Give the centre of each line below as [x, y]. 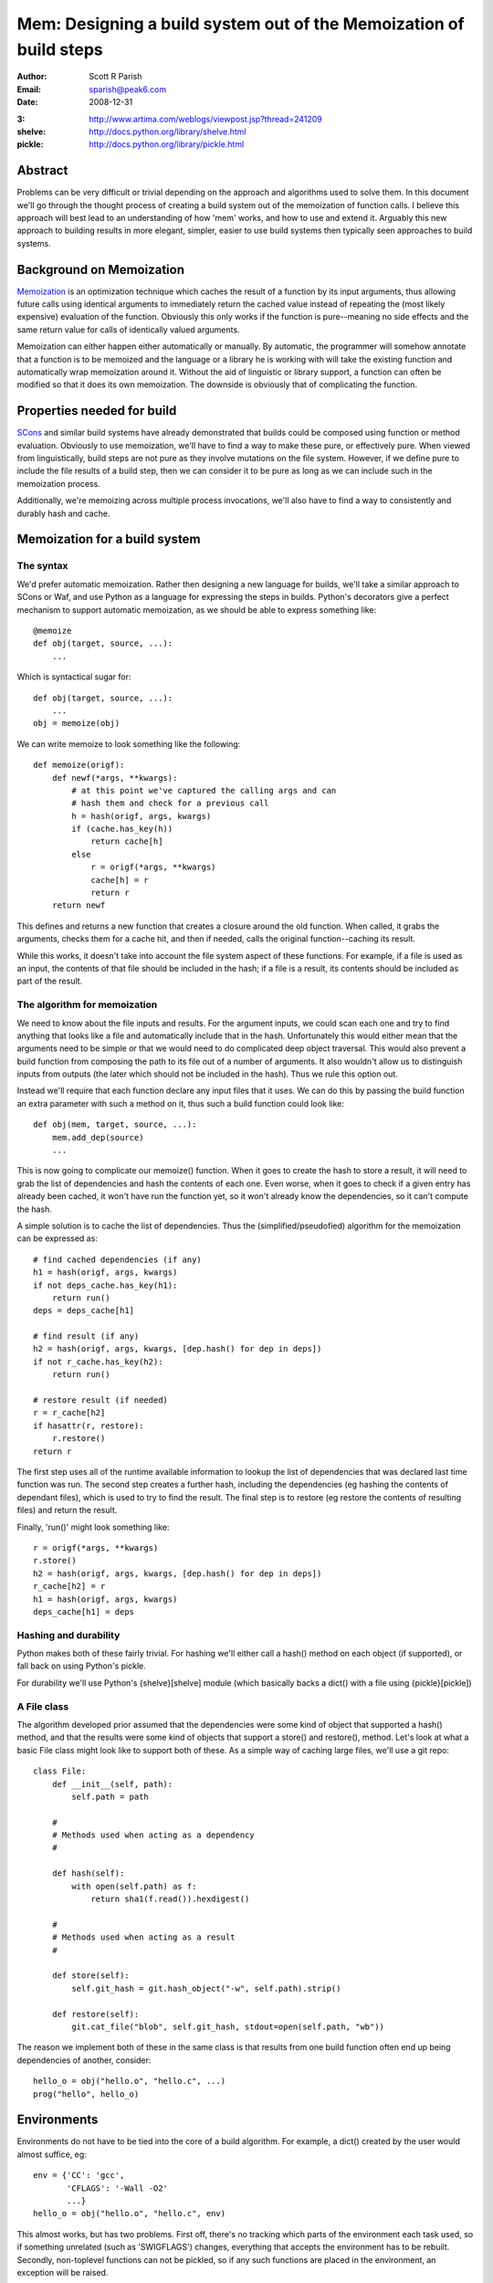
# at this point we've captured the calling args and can [204, 790]
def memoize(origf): [79, 765]
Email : [29, 89]
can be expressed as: [57, 1238]
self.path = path [110, 1796]
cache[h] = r [120, 880]
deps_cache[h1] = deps [84, 1611]
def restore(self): [95, 2014]
